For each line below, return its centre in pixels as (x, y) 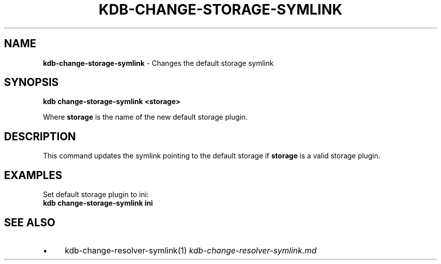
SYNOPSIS (31, 82)
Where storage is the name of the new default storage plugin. (145, 117)
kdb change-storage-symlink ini (98, 203)
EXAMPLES (33, 175)
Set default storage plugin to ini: (96, 195)
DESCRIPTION (40, 136)
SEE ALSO (30, 222)
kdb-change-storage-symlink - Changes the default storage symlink (158, 63)
